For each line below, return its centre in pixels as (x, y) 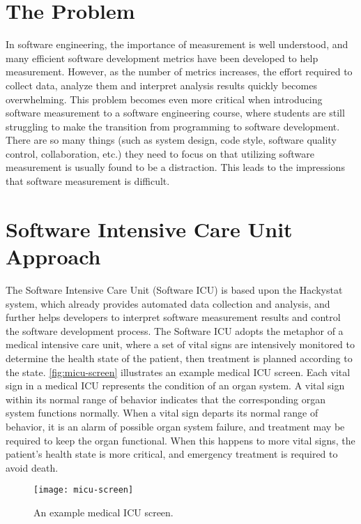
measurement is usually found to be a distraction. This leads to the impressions (175, 167)
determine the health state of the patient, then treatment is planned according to (179, 358)
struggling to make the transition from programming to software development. (173, 126)
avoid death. (32, 467)
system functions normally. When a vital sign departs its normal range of (162, 413)
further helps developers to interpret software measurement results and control (173, 317)
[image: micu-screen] (84, 490)
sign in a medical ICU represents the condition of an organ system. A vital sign (175, 385)
